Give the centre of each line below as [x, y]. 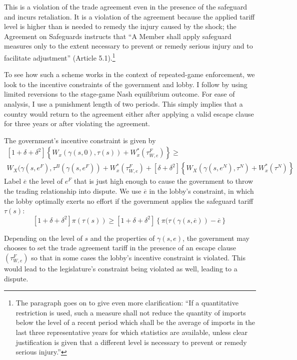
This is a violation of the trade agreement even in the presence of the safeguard [126, 7]
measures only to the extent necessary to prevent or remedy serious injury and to [128, 46]
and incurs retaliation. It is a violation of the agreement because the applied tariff [129, 16]
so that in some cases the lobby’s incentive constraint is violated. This [138, 257]
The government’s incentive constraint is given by [80, 140]
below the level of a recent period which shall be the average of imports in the [135, 322]
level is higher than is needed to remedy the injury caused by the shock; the [120, 26]
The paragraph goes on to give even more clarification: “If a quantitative [127, 303]
